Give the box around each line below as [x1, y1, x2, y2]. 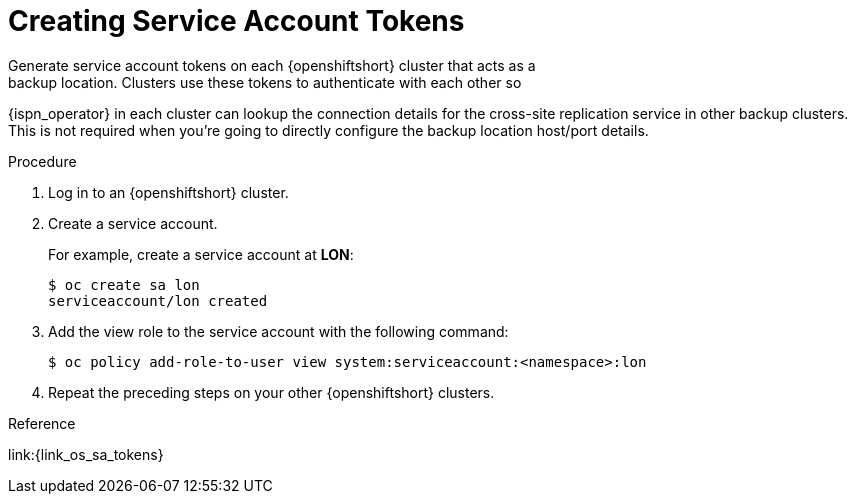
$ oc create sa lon [48, 276, 200, 293]
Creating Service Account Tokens [8, 4, 465, 38]
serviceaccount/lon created [48, 292, 268, 309]
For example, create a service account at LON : [48, 245, 354, 263]
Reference [8, 414, 76, 432]
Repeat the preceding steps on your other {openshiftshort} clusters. [48, 383, 495, 401]
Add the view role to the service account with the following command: [48, 322, 509, 340]
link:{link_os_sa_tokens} [8, 445, 164, 463]
